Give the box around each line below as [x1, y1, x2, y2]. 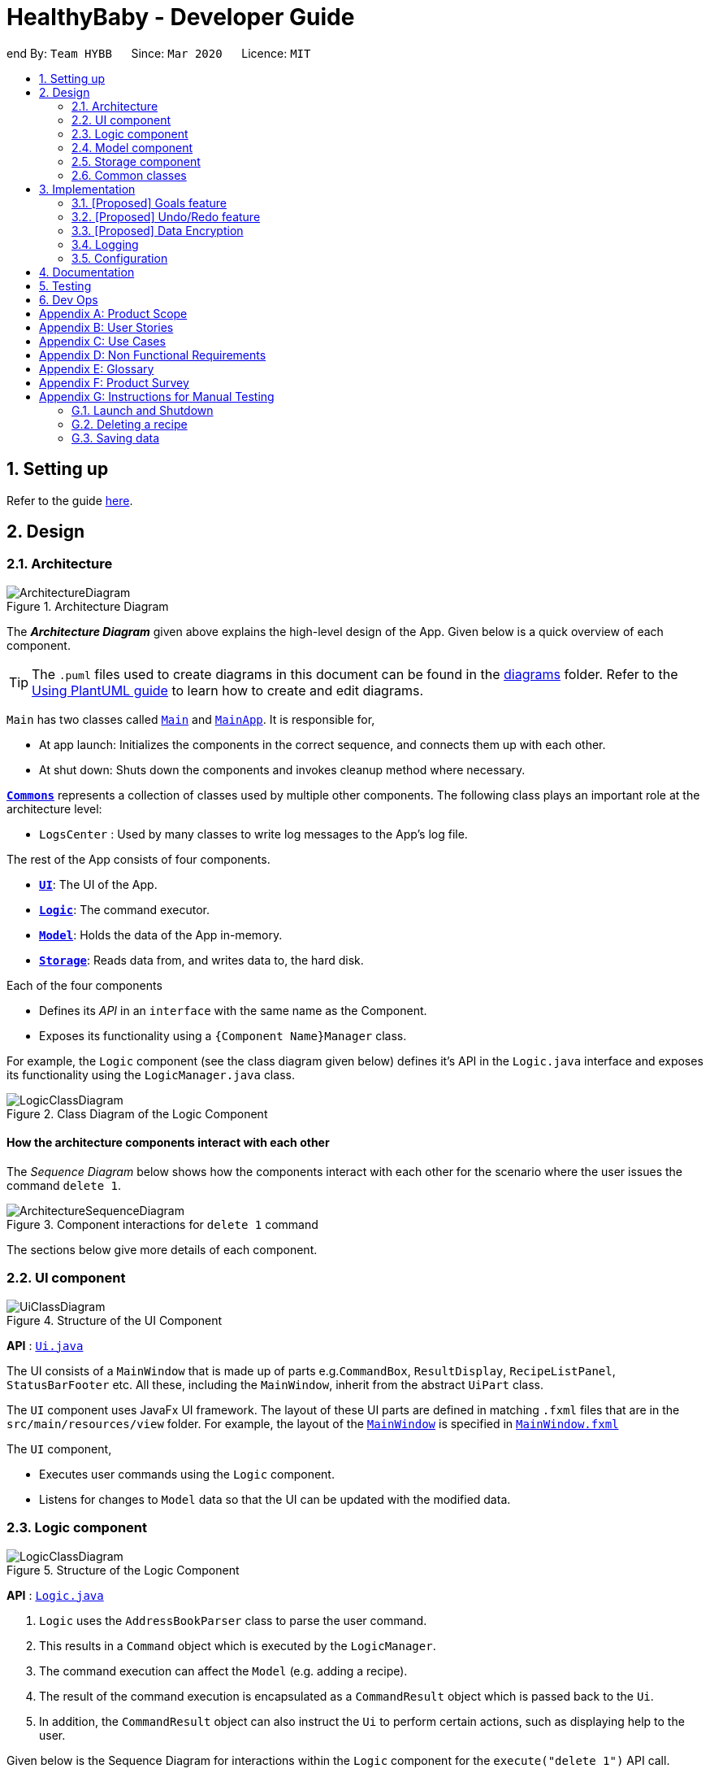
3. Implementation [39, 181, 136, 196]
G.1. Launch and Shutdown [71, 403, 214, 417]
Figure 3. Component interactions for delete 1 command [6, 1218, 318, 1232]
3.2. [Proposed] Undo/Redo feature [71, 209, 261, 224]
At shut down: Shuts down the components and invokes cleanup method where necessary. [39, 762, 526, 777]
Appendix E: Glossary [39, 361, 154, 376]
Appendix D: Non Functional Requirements [39, 347, 266, 362]
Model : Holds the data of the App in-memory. [39, 927, 283, 942]
